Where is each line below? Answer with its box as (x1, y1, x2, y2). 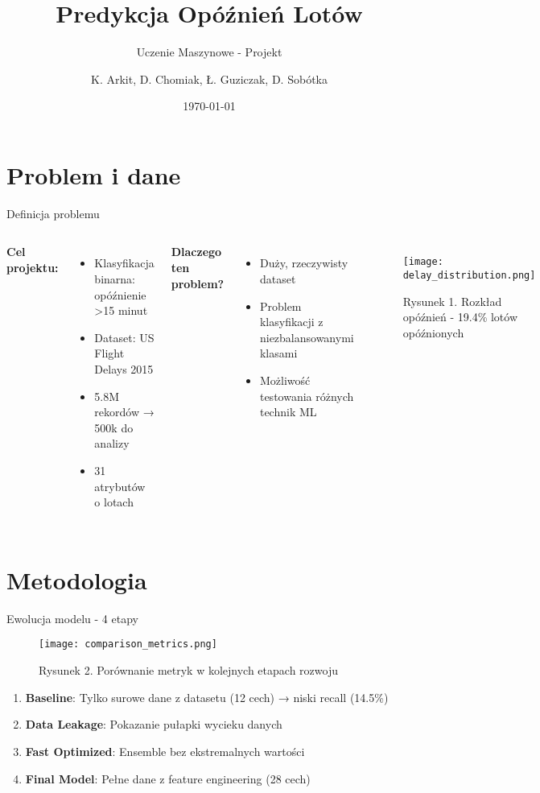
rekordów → (94, 403, 155, 420)
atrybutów (94, 477, 146, 494)
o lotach (94, 494, 134, 510)
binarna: (94, 271, 135, 287)
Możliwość (259, 372, 311, 388)
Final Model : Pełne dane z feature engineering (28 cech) (25, 770, 311, 787)
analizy (94, 435, 130, 452)
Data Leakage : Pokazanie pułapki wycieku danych (25, 716, 282, 733)
